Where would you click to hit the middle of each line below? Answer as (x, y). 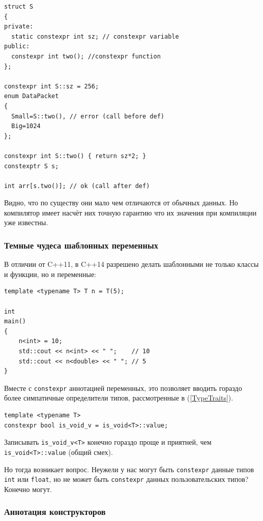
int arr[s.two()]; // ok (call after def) (77, 186)
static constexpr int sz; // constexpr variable (95, 36)
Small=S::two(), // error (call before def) (88, 116)
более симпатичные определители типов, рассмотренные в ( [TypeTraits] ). (119, 398)
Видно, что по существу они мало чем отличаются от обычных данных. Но (121, 203)
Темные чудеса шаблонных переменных (81, 245)
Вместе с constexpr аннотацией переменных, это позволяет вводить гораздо (123, 388)
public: (17, 47)
